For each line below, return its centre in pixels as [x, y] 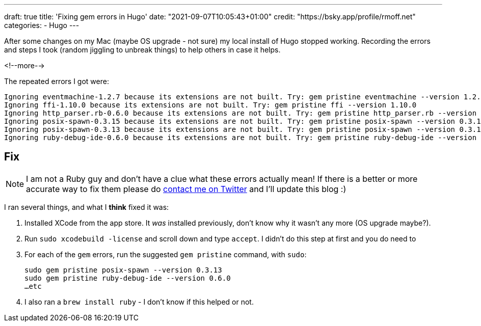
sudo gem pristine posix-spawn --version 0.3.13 [123, 270]
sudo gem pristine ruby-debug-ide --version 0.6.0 [128, 278]
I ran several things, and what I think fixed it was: [87, 207]
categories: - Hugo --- [42, 25]
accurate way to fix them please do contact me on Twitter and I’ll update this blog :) [186, 189]
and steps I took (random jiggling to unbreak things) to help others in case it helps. [142, 50]
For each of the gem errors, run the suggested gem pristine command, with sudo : [166, 254]
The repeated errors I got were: [57, 81]
